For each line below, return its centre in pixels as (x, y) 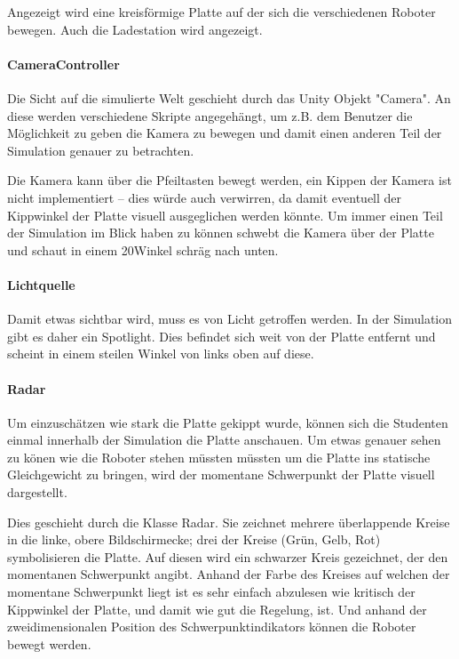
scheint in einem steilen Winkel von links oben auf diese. (161, 354)
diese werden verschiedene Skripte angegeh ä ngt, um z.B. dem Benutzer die (210, 115)
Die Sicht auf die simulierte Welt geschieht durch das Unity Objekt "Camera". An (229, 97)
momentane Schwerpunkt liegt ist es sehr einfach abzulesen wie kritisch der (211, 592)
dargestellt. (37, 492)
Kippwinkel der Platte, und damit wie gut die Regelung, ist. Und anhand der (217, 609)
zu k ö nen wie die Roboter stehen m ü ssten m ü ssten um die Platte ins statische (219, 457)
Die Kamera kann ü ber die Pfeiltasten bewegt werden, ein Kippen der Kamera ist (229, 180)
